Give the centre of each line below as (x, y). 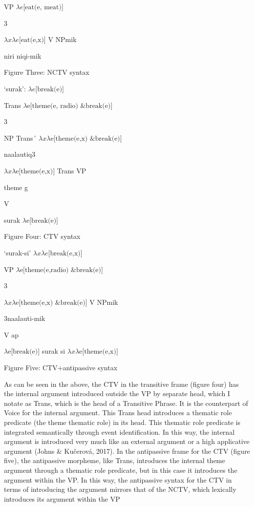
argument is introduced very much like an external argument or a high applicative (127, 441)
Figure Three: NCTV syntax (47, 72)
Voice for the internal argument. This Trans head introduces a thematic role (118, 412)
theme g (16, 187)
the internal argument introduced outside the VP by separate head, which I (117, 393)
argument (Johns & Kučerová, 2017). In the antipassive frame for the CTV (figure (127, 451)
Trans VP (72, 170)
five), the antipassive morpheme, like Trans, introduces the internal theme (115, 460)
